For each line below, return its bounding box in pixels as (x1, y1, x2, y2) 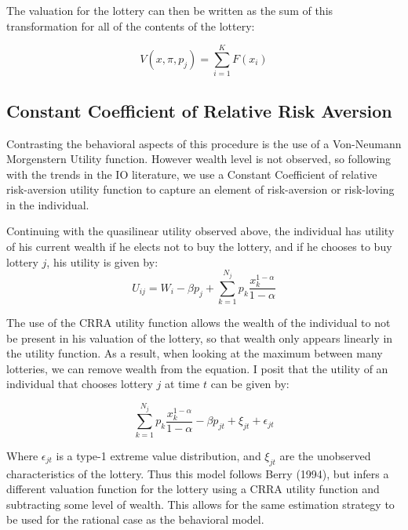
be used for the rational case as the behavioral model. (6, 511, 264, 528)
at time (165, 376, 200, 392)
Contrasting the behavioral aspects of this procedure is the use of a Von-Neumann (6, 135, 402, 151)
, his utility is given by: (46, 253, 158, 270)
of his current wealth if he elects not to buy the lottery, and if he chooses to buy (6, 238, 392, 255)
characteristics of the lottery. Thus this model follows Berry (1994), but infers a (6, 465, 389, 481)
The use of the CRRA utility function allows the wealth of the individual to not (6, 314, 391, 331)
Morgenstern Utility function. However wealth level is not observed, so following (6, 151, 392, 167)
